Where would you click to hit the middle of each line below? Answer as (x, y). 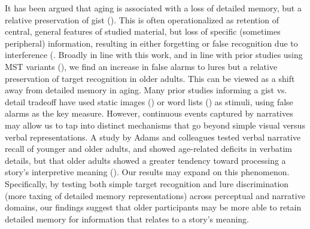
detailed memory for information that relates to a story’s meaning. (127, 219)
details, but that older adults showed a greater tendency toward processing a (145, 160)
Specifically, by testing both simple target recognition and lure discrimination (147, 183)
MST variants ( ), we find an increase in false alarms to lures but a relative (141, 66)
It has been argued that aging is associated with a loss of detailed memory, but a (153, 8)
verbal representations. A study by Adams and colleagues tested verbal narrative (153, 137)
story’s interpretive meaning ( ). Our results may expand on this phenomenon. (147, 172)
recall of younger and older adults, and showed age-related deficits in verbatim (148, 149)
